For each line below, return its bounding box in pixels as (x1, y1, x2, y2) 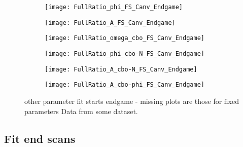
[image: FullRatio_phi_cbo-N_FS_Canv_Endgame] (45, 50, 204, 57)
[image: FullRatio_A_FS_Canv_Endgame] (45, 19, 176, 26)
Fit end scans (4, 130, 76, 146)
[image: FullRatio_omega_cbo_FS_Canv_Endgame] (45, 34, 204, 42)
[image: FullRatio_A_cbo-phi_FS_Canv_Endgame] (45, 81, 204, 89)
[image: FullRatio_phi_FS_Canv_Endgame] (45, 4, 183, 11)
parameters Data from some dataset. (24, 105, 138, 116)
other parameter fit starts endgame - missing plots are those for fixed (24, 95, 239, 106)
